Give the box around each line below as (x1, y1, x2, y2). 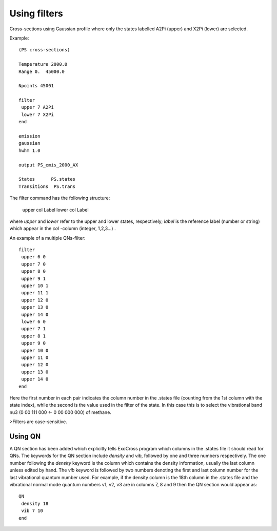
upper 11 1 (21, 290, 49, 296)
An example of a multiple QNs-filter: (9, 235, 86, 241)
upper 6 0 (21, 254, 46, 260)
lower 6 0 (21, 319, 46, 325)
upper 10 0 (21, 347, 49, 353)
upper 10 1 (21, 283, 49, 289)
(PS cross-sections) (18, 47, 70, 53)
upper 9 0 (21, 340, 46, 346)
